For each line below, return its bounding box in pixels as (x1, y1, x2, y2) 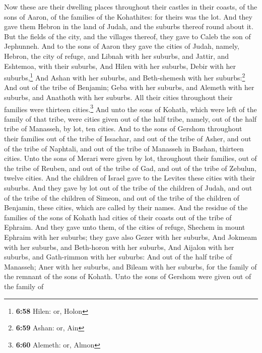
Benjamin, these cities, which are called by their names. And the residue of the (4, 202, 248, 213)
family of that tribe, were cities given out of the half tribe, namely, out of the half (4, 113, 257, 124)
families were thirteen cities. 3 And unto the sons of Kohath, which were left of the (4, 102, 257, 114)
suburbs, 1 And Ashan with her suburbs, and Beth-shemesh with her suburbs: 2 (4, 71, 245, 82)
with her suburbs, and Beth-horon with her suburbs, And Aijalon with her (4, 241, 234, 252)
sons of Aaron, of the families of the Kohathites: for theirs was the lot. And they (4, 11, 252, 22)
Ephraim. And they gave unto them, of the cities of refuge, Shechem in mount (4, 222, 245, 232)
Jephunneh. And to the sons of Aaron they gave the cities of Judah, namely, (4, 41, 239, 51)
